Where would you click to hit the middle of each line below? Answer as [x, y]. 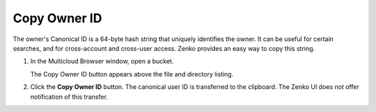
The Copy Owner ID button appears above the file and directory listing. [132, 74]
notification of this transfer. [69, 97]
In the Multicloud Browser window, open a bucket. [102, 61]
